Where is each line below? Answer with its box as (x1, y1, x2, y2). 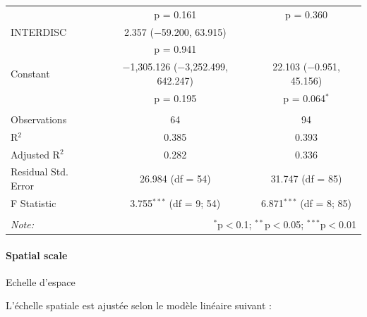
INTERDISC (11, 24, 67, 39)
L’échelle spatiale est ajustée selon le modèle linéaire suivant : (6, 298, 272, 313)
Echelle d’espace (6, 274, 76, 289)
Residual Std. (11, 164, 68, 179)
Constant (11, 66, 50, 81)
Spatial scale (6, 247, 68, 262)
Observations (11, 111, 67, 126)
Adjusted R (11, 147, 60, 161)
